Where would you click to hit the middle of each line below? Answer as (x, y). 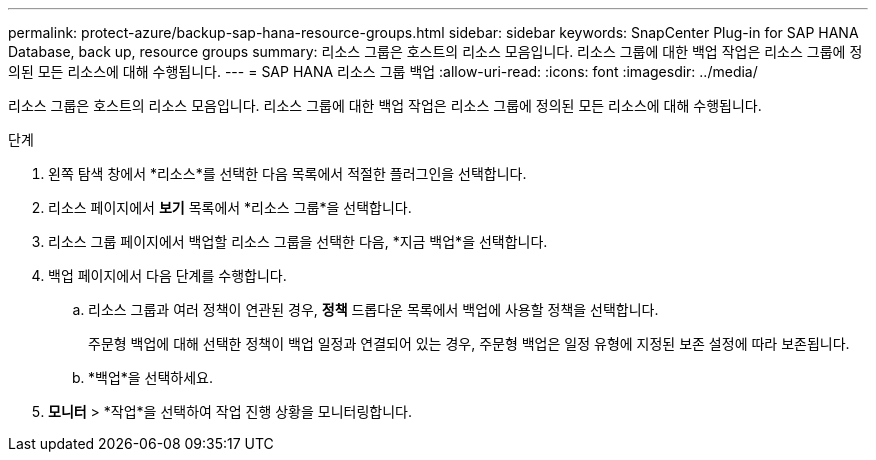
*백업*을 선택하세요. (151, 377)
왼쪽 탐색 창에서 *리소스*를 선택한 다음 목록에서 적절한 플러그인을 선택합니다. (287, 173)
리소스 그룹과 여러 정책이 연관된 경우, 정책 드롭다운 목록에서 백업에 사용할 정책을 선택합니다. (373, 309)
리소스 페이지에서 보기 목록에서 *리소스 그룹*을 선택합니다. (230, 207)
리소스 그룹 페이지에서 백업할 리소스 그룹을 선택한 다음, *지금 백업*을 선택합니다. (298, 241)
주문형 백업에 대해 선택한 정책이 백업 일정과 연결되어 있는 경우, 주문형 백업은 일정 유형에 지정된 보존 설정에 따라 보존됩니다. (469, 343)
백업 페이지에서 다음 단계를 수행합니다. (167, 275)
